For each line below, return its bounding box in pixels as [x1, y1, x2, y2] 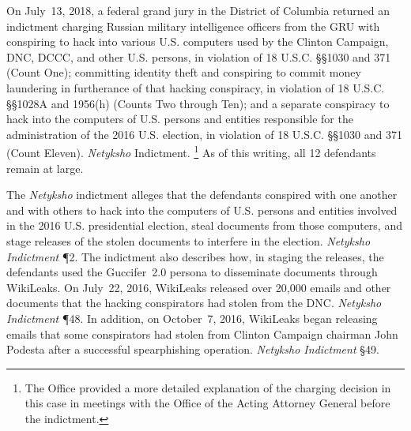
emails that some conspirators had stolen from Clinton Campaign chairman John [6, 325, 398, 342]
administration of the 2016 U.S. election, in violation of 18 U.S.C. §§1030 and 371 [6, 126, 402, 142]
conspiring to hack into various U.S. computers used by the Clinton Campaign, [6, 33, 389, 50]
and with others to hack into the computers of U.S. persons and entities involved [6, 201, 398, 218]
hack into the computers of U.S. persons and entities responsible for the [6, 111, 353, 127]
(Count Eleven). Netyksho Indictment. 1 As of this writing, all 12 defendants [6, 142, 376, 160]
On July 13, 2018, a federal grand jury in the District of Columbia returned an [6, 2, 390, 18]
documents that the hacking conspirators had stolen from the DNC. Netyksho [6, 294, 382, 311]
